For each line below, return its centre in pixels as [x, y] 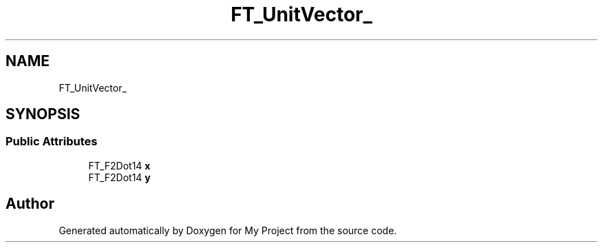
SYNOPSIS [43, 114]
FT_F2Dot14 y [119, 177]
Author [30, 204]
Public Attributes [52, 142]
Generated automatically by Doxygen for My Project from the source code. [228, 230]
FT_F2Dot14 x [119, 165]
